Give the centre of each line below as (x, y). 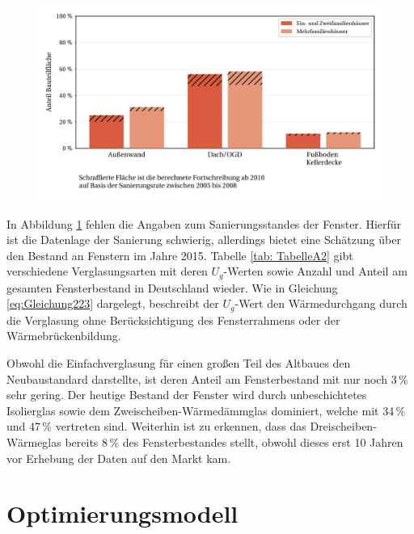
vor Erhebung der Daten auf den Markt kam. (119, 458)
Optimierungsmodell (123, 513)
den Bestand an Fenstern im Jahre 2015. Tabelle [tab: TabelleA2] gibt (180, 255)
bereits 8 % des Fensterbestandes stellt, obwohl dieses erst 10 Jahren (234, 442)
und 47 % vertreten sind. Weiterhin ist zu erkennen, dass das (156, 426)
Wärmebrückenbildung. (64, 336)
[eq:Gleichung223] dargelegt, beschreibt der (113, 303)
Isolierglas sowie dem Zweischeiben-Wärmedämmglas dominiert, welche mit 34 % (206, 410)
